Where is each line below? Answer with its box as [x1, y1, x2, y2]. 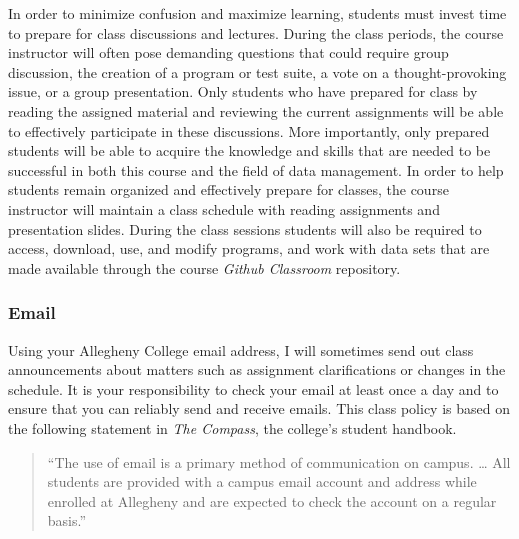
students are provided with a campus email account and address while [47, 471, 477, 492]
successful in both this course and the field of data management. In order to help [8, 159, 504, 180]
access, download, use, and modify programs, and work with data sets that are [8, 238, 490, 259]
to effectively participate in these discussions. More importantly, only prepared [8, 120, 490, 141]
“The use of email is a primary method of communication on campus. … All [47, 451, 511, 472]
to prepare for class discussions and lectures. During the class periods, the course [8, 22, 504, 43]
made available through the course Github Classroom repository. [8, 257, 401, 278]
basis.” [47, 510, 87, 531]
